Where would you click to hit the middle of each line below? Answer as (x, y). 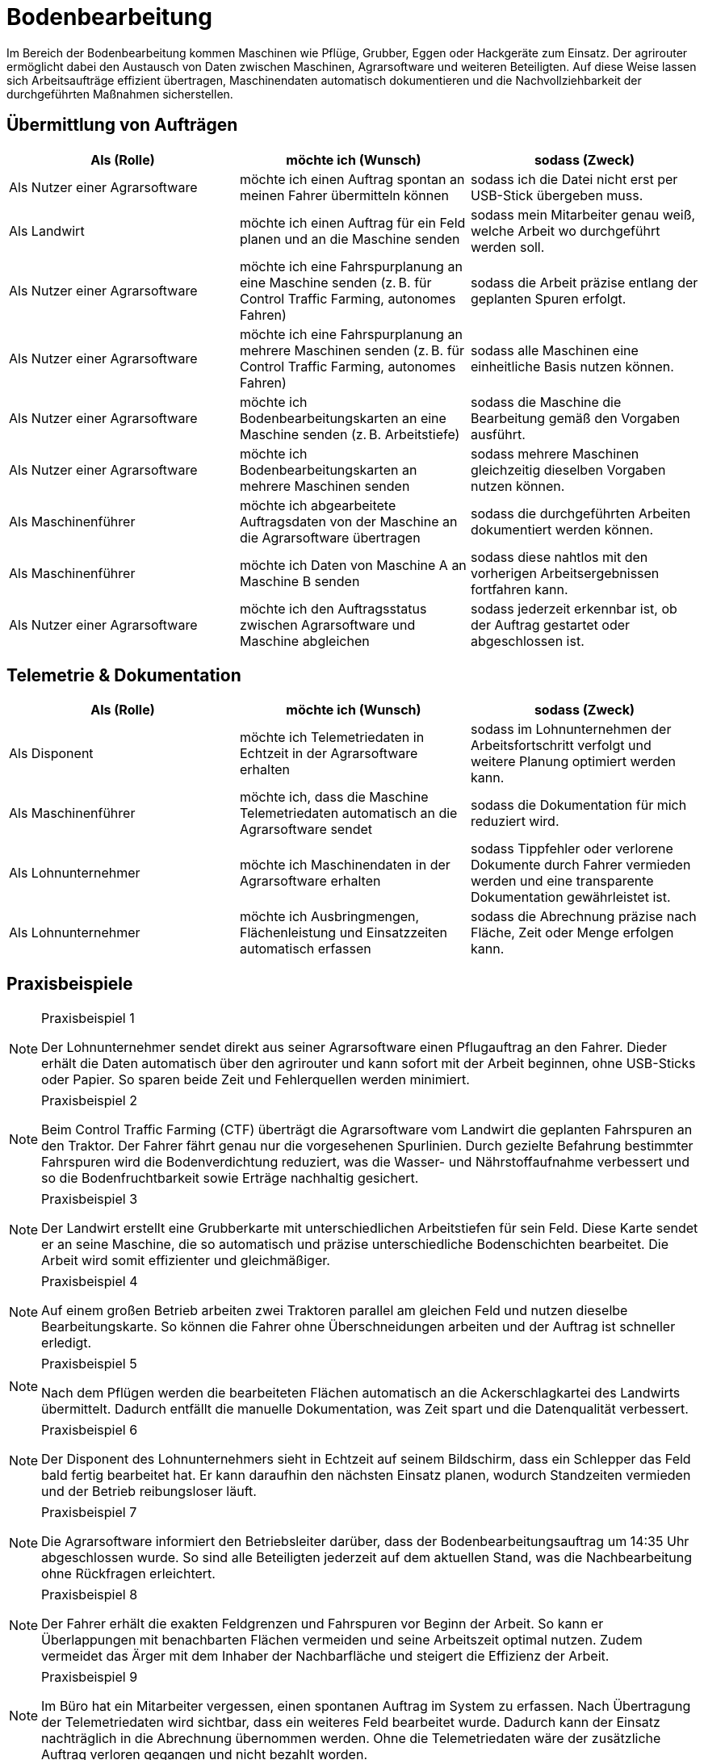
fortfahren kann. (519, 589)
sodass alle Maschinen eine (554, 350)
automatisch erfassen (305, 949)
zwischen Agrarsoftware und (327, 624)
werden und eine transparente (562, 881)
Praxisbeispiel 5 (89, 1364)
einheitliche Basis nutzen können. (572, 366)
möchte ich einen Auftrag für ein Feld (352, 222)
